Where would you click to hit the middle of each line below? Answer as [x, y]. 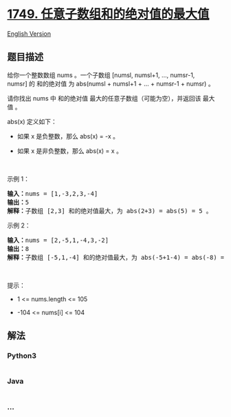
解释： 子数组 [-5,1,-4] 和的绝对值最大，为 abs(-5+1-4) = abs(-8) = [116, 257]
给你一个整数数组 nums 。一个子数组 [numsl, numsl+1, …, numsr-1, [101, 75]
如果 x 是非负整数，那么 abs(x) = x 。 [69, 151]
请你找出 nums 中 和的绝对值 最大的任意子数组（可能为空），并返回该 [104, 98]
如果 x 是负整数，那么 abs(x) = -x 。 [68, 136]
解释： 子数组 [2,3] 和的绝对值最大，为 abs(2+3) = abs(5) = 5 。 [110, 211]
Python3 [22, 356]
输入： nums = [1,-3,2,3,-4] [53, 193]
